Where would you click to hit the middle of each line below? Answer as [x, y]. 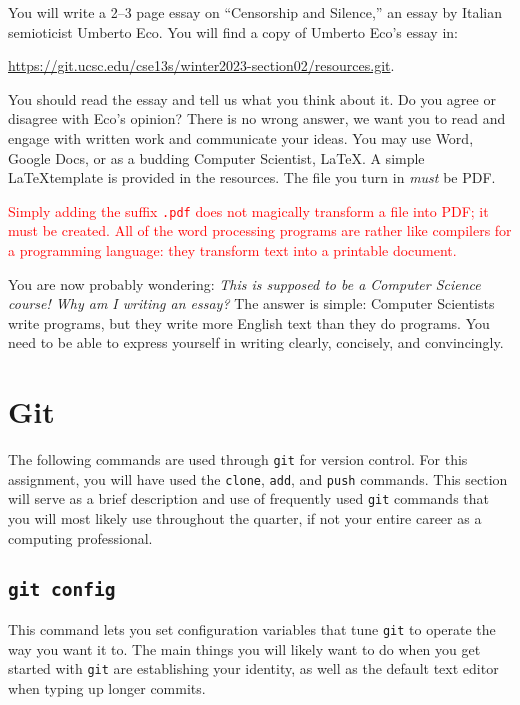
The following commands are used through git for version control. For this [238, 459]
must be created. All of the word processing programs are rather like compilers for [260, 230]
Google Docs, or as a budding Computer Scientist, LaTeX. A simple [216, 157]
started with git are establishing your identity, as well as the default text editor [253, 668]
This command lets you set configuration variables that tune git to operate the [252, 629]
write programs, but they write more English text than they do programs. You [249, 322]
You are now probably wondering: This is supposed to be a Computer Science [244, 283]
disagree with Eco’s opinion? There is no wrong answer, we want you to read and [257, 118]
